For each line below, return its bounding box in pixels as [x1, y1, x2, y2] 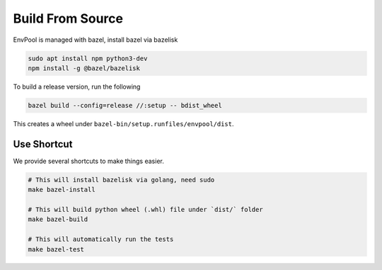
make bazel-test [28, 245, 85, 253]
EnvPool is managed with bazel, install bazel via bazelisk [13, 35, 178, 44]
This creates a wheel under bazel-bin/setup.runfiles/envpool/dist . [13, 119, 234, 128]
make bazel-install [28, 186, 95, 194]
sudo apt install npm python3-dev [28, 54, 148, 62]
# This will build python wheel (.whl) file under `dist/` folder [28, 206, 263, 213]
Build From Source [13, 11, 124, 26]
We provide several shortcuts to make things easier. [13, 157, 164, 165]
